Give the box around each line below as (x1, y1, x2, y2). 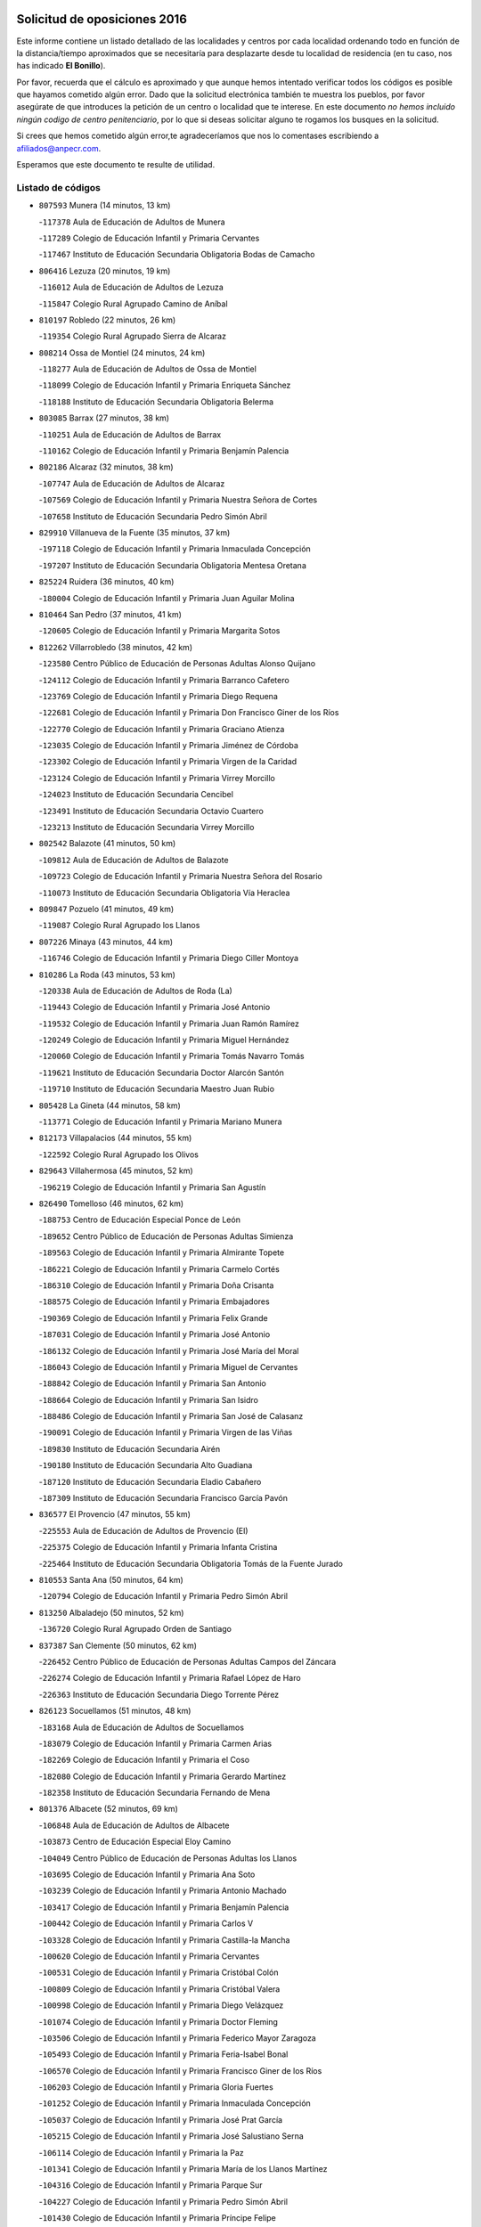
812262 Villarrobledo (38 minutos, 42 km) (38, 641, 193, 652)
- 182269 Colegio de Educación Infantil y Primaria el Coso (38, 1755, 249, 1766)
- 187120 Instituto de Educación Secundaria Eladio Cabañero (38, 1476, 262, 1487)
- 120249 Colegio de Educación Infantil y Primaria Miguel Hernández (38, 1034, 289, 1046)
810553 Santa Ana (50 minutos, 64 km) (38, 1574, 184, 1585)
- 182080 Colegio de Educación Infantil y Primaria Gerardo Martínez (38, 1771, 287, 1782)
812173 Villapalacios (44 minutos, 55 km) (38, 1132, 192, 1144)
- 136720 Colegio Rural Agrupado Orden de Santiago (38, 1624, 232, 1635)
